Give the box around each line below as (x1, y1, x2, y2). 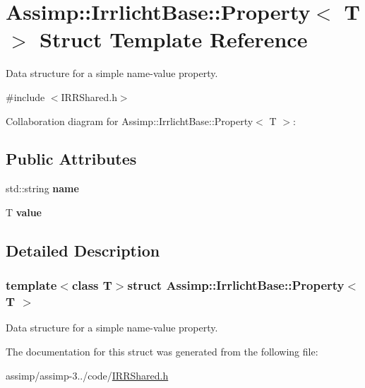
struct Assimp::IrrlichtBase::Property (127, 276, 345, 294)
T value (6, 204, 42, 219)
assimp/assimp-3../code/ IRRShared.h (6, 368, 169, 382)
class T (71, 276, 112, 294)
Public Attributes (6, 148, 137, 170)
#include (6, 89, 45, 104)
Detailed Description (6, 239, 160, 261)
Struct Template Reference (40, 25, 308, 54)
